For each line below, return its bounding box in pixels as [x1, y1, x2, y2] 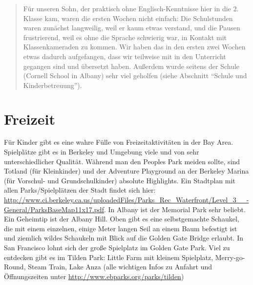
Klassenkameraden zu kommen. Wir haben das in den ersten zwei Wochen [23, 42, 246, 52]
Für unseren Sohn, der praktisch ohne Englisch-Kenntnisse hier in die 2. [23, 3, 239, 13]
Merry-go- [215, 252, 245, 262]
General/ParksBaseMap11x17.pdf [4, 204, 104, 214]
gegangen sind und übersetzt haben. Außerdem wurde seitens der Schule [23, 61, 240, 71]
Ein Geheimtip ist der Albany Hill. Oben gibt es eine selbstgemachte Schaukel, [4, 214, 239, 224]
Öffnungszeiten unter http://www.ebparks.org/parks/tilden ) [4, 271, 184, 281]
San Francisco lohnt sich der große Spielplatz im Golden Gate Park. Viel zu [4, 242, 230, 252]
